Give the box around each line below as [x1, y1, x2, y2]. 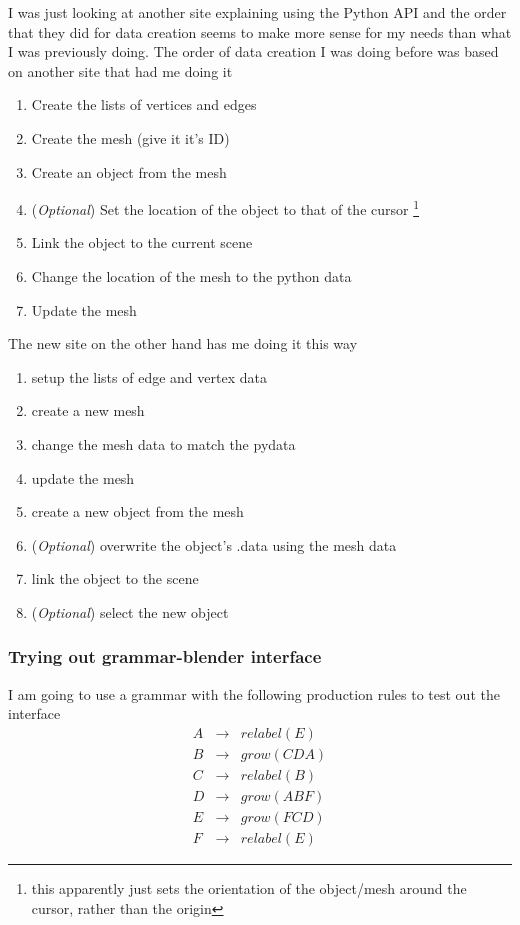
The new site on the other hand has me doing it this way [8, 333, 358, 354]
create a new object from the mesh [31, 501, 244, 522]
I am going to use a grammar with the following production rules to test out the [8, 683, 500, 704]
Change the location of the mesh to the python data [31, 266, 352, 286]
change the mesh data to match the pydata [31, 433, 296, 454]
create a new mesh [31, 400, 145, 421]
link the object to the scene [31, 568, 199, 589]
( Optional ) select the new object [31, 601, 229, 622]
